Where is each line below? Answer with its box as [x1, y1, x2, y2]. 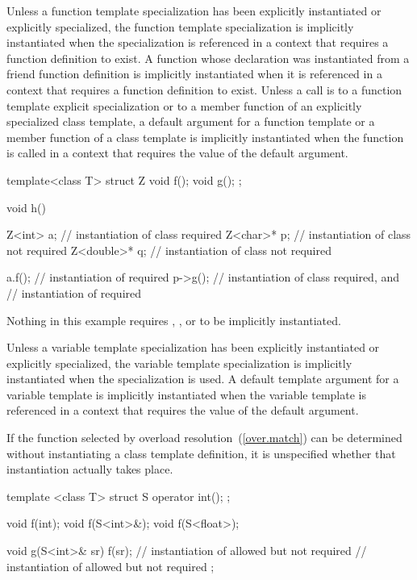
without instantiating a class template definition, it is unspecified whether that [6, 444, 396, 461]
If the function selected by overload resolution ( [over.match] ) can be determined [6, 429, 402, 446]
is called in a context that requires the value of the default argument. [6, 144, 348, 161]
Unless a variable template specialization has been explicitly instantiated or [6, 339, 380, 356]
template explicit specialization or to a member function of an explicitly [6, 97, 362, 114]
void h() [6, 198, 47, 215]
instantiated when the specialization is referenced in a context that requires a [6, 34, 389, 51]
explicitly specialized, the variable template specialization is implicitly [6, 354, 352, 371]
